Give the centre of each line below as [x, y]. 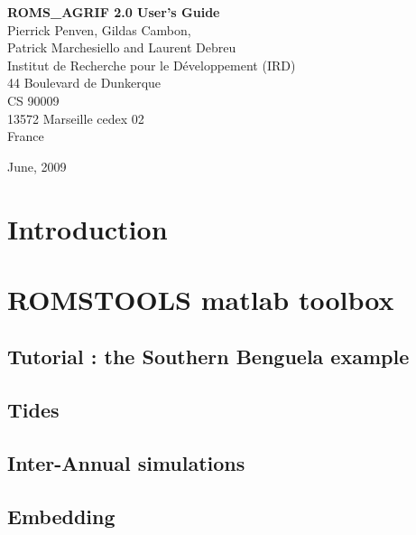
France [26, 136]
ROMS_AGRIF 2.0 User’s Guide [114, 12]
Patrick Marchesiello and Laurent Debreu [122, 47]
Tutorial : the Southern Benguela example [208, 357]
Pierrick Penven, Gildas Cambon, [99, 29]
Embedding [61, 516]
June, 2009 [37, 166]
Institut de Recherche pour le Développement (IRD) [152, 65]
